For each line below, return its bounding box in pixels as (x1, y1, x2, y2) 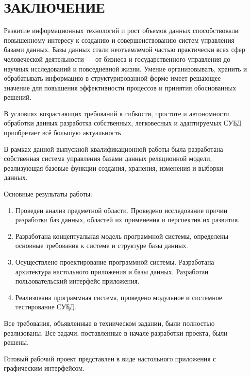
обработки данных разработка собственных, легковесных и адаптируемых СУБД (4, 118, 241, 128)
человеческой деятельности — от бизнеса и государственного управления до (4, 54, 231, 64)
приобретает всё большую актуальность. (4, 127, 123, 138)
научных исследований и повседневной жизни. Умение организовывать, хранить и (4, 63, 247, 73)
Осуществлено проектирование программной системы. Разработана (15, 257, 214, 267)
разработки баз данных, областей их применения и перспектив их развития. (15, 215, 240, 225)
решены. (4, 337, 29, 347)
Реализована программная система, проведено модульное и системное (15, 292, 222, 302)
